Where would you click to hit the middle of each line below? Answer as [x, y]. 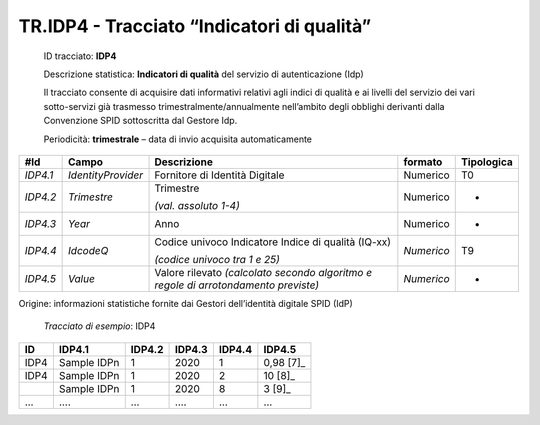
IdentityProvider [106, 175]
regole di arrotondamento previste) [237, 285]
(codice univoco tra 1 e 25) [217, 259]
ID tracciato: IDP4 [80, 56]
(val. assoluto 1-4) [197, 205]
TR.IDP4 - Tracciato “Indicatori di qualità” [195, 26]
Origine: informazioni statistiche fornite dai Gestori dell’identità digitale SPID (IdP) [186, 303]
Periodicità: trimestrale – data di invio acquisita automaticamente [178, 139]
